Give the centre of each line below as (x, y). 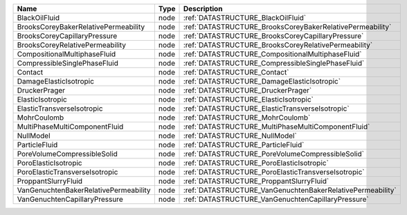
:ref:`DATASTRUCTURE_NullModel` (240, 136)
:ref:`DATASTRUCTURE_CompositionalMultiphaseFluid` (273, 54)
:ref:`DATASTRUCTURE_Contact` (236, 72)
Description (203, 9)
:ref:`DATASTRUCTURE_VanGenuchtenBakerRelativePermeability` (290, 190)
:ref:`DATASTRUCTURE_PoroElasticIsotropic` (256, 163)
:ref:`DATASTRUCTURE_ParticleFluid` (244, 145)
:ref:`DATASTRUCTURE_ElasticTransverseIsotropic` (266, 109)
